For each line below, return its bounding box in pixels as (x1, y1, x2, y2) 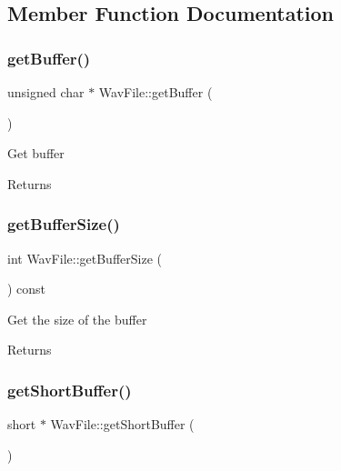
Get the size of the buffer (7, 309, 147, 328)
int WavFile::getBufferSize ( (7, 248, 162, 267)
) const (7, 279, 46, 298)
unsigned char (7, 83, 85, 101)
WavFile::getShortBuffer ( (50, 415, 195, 434)
